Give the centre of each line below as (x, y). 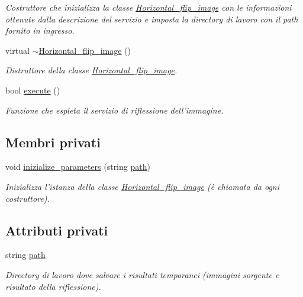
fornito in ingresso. (40, 30)
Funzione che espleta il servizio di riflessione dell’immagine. (115, 110)
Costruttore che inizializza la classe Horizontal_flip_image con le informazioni (149, 7)
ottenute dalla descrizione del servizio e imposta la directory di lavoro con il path (152, 19)
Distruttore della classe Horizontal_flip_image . (91, 70)
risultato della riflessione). (53, 286)
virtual (17, 50)
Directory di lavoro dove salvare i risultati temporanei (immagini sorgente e (142, 274)
